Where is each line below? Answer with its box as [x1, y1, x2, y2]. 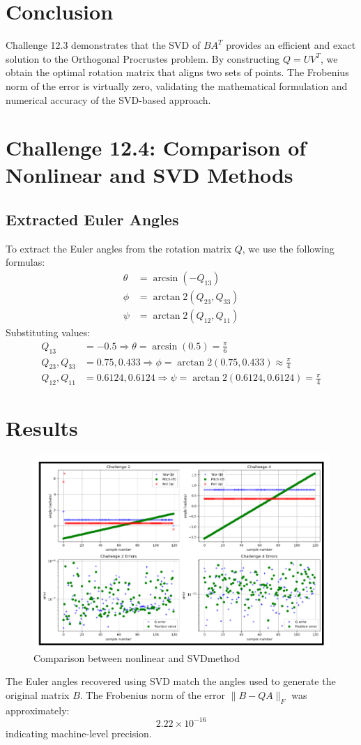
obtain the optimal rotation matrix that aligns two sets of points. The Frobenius [6, 65, 349, 80]
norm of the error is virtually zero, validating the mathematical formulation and [6, 78, 348, 93]
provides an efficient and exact [226, 38, 356, 52]
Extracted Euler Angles [6, 209, 179, 230]
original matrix [6, 687, 70, 702]
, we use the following [242, 241, 335, 255]
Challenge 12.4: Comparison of [6, 133, 307, 162]
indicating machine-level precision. [6, 725, 152, 740]
